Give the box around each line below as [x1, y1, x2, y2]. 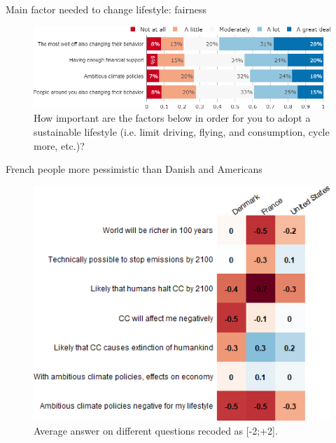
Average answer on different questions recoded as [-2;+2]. [34, 423, 278, 437]
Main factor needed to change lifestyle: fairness [6, 2, 206, 16]
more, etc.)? [34, 138, 85, 153]
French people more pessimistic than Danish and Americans [6, 162, 262, 176]
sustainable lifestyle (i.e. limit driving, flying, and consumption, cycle [34, 125, 330, 139]
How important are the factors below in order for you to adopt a [34, 111, 311, 125]
